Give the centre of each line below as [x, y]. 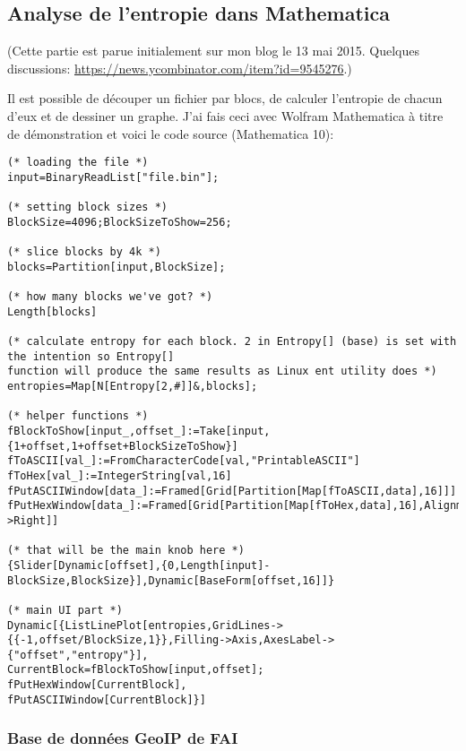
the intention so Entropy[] [91, 356]
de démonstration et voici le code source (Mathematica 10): [171, 133]
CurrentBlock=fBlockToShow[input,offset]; [136, 670]
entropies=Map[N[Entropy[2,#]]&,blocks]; [133, 387]
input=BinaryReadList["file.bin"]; [113, 177]
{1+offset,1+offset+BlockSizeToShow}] [123, 446]
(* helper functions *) [78, 416]
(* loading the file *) [78, 163]
